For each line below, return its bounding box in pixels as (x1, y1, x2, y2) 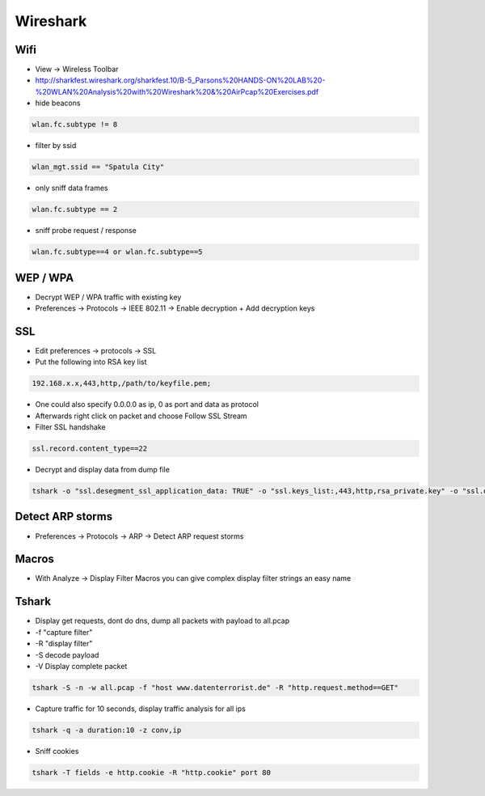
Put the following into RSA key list (35, 357, 147, 367)
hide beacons (35, 98, 81, 108)
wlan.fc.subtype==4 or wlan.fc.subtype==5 (32, 248, 203, 256)
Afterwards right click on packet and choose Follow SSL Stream (35, 411, 247, 421)
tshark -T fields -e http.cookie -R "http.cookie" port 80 (32, 768, 271, 777)
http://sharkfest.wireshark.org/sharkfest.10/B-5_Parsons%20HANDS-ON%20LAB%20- (35, 75, 326, 85)
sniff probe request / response (35, 226, 137, 235)
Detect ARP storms (15, 510, 113, 523)
